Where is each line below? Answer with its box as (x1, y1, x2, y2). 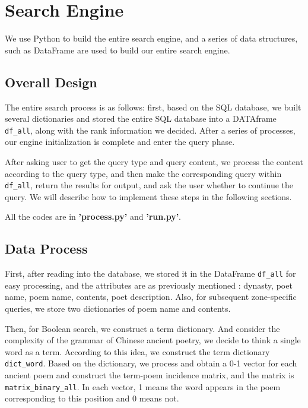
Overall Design (5, 72, 97, 91)
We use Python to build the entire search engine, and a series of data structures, (5, 32, 298, 45)
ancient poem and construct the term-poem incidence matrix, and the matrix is (5, 369, 294, 381)
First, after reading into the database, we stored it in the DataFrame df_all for (5, 267, 296, 280)
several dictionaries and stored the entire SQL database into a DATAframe (5, 112, 277, 125)
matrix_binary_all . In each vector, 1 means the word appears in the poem (5, 380, 281, 393)
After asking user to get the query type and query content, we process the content (5, 155, 303, 167)
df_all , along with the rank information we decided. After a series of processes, (5, 124, 296, 136)
